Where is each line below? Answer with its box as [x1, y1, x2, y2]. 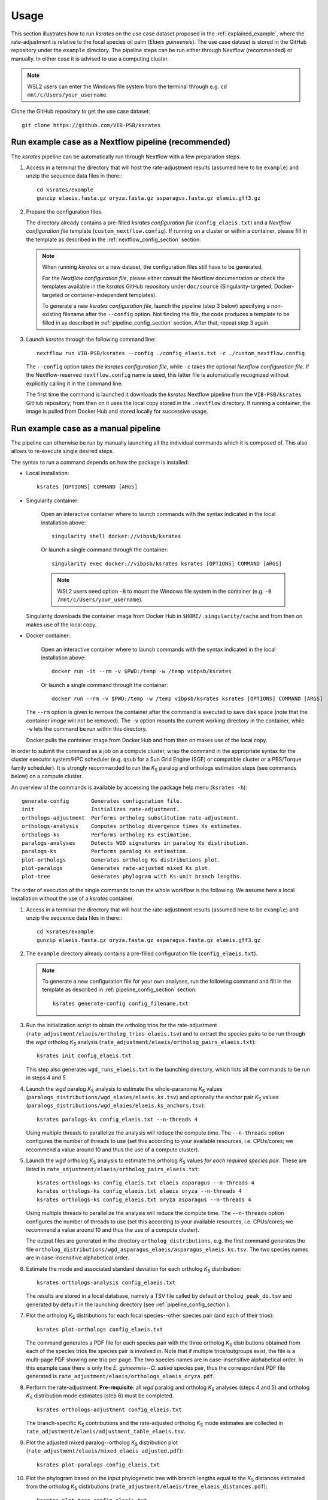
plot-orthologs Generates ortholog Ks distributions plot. [22, 856, 221, 863]
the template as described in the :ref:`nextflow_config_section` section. [26, 236, 201, 243]
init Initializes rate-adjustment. [22, 806, 180, 813]
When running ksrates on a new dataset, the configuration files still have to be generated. [42, 263, 263, 271]
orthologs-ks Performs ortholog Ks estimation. [22, 831, 193, 838]
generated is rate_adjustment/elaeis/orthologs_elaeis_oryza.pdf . [26, 1373, 215, 1380]
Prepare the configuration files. [26, 208, 103, 215]
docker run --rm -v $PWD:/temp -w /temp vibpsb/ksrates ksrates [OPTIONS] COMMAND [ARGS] [51, 695, 323, 702]
